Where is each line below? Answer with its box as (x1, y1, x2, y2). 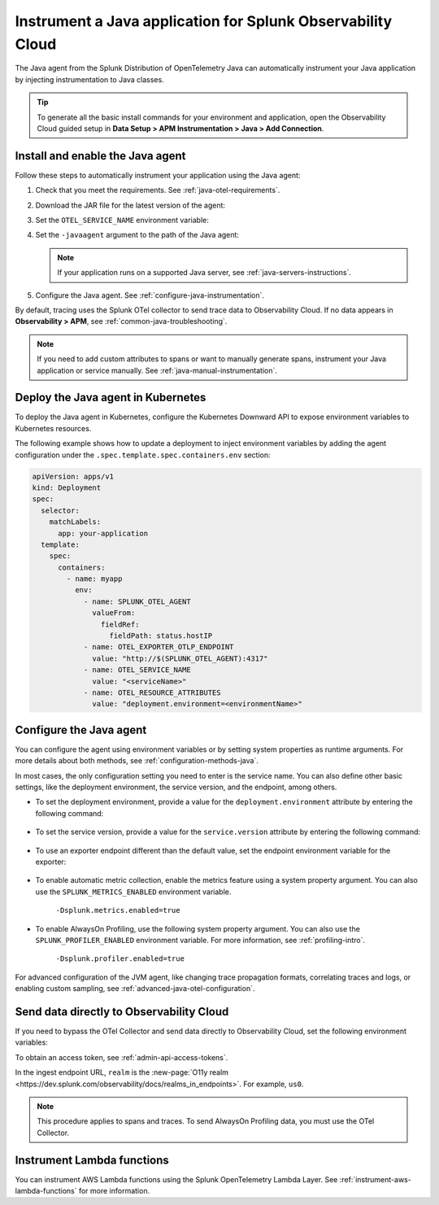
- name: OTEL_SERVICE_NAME (83, 666, 191, 675)
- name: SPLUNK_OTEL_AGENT (83, 596, 191, 606)
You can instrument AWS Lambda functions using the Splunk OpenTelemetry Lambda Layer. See (15, 1174, 338, 1184)
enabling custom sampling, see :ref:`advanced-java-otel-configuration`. (15, 984, 255, 993)
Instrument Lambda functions (15, 1153, 170, 1167)
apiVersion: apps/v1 (32, 472, 114, 481)
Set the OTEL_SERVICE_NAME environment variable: (35, 215, 209, 225)
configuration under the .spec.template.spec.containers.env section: (15, 450, 272, 460)
